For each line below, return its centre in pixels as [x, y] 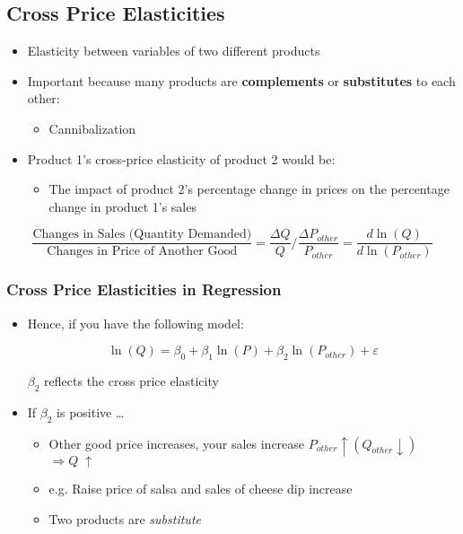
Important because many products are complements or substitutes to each [241, 80]
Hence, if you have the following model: [135, 323]
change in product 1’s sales [122, 206]
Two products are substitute [125, 518]
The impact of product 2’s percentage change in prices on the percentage [249, 189]
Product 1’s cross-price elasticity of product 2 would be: [181, 158]
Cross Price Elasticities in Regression [144, 289]
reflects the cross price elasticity [131, 381]
